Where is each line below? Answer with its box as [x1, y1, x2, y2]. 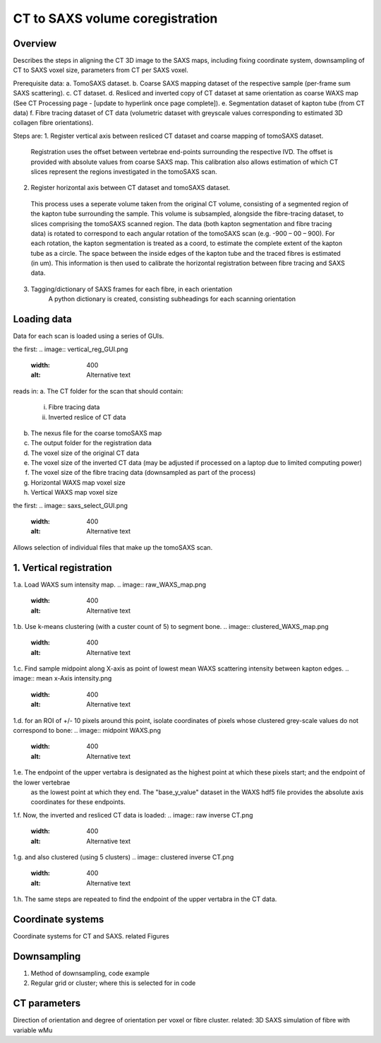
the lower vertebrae [13, 778, 71, 786]
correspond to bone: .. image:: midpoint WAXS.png [13, 726, 162, 735]
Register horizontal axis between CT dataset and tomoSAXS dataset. [30, 184, 231, 192]
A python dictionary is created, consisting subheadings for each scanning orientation [48, 295, 296, 303]
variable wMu [13, 1025, 53, 1035]
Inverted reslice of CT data [48, 413, 126, 421]
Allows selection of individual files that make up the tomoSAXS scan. [13, 543, 213, 551]
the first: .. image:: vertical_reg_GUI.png [13, 345, 128, 353]
